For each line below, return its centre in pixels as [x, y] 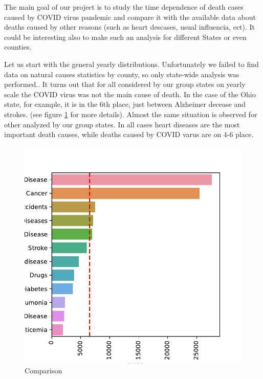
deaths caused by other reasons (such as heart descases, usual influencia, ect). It [130, 27]
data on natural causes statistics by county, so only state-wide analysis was [122, 74]
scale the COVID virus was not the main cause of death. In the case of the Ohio [130, 94]
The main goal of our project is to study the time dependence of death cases [124, 7]
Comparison [43, 371]
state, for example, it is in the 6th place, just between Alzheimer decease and [125, 104]
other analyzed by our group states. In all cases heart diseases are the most [122, 124]
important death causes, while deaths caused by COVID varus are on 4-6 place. [129, 134]
